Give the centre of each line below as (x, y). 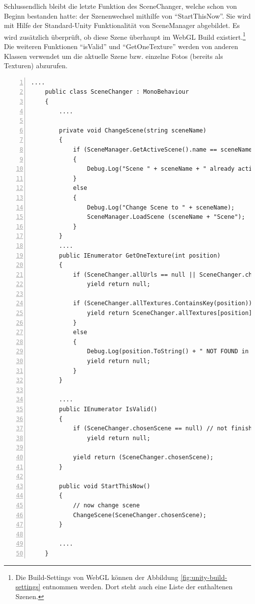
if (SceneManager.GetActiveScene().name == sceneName (163, 149)
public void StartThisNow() (105, 486)
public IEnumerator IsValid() (108, 409)
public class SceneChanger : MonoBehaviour (117, 92)
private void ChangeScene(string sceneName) (133, 130)
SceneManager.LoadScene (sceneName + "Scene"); (166, 217)
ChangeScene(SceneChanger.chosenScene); (140, 515)
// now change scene (106, 505)
